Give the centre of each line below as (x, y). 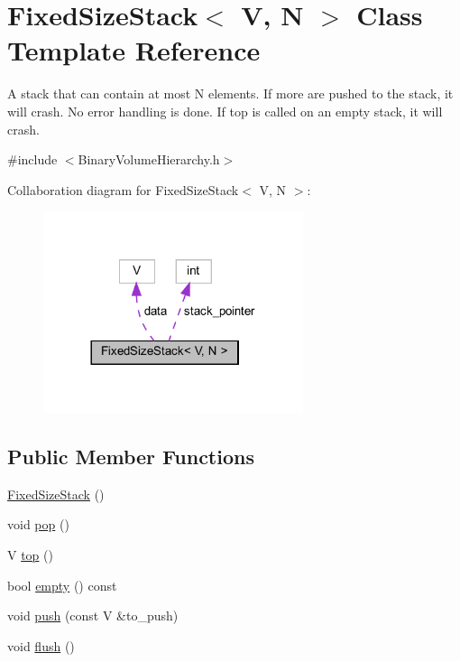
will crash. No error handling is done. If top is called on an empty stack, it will (225, 111)
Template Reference (134, 50)
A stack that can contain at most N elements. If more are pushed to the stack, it (230, 93)
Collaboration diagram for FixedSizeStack (123, 189)
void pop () (38, 524)
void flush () (41, 645)
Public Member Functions (131, 456)
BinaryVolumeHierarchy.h (149, 159)
